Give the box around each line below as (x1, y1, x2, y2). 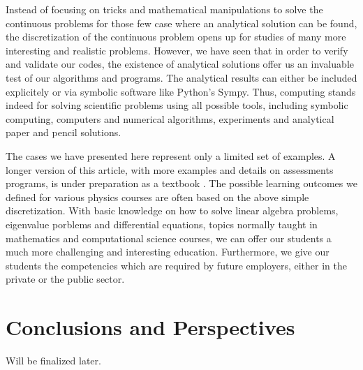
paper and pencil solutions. (6, 125, 121, 140)
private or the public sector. (6, 272, 125, 286)
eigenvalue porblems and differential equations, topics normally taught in (6, 216, 318, 231)
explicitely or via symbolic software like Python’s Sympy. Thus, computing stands (6, 84, 356, 98)
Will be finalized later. (6, 353, 101, 367)
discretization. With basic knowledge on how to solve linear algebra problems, (6, 203, 339, 218)
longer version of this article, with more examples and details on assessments (6, 162, 334, 177)
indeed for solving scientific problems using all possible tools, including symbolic (6, 98, 348, 112)
